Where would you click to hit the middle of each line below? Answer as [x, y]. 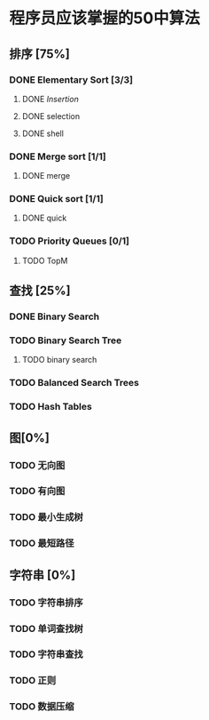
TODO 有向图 [37, 492]
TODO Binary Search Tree [66, 340]
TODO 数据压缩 [42, 707]
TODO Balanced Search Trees [74, 383]
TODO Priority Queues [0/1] [70, 241]
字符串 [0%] [43, 575]
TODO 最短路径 [42, 543]
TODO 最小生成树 [46, 517]
